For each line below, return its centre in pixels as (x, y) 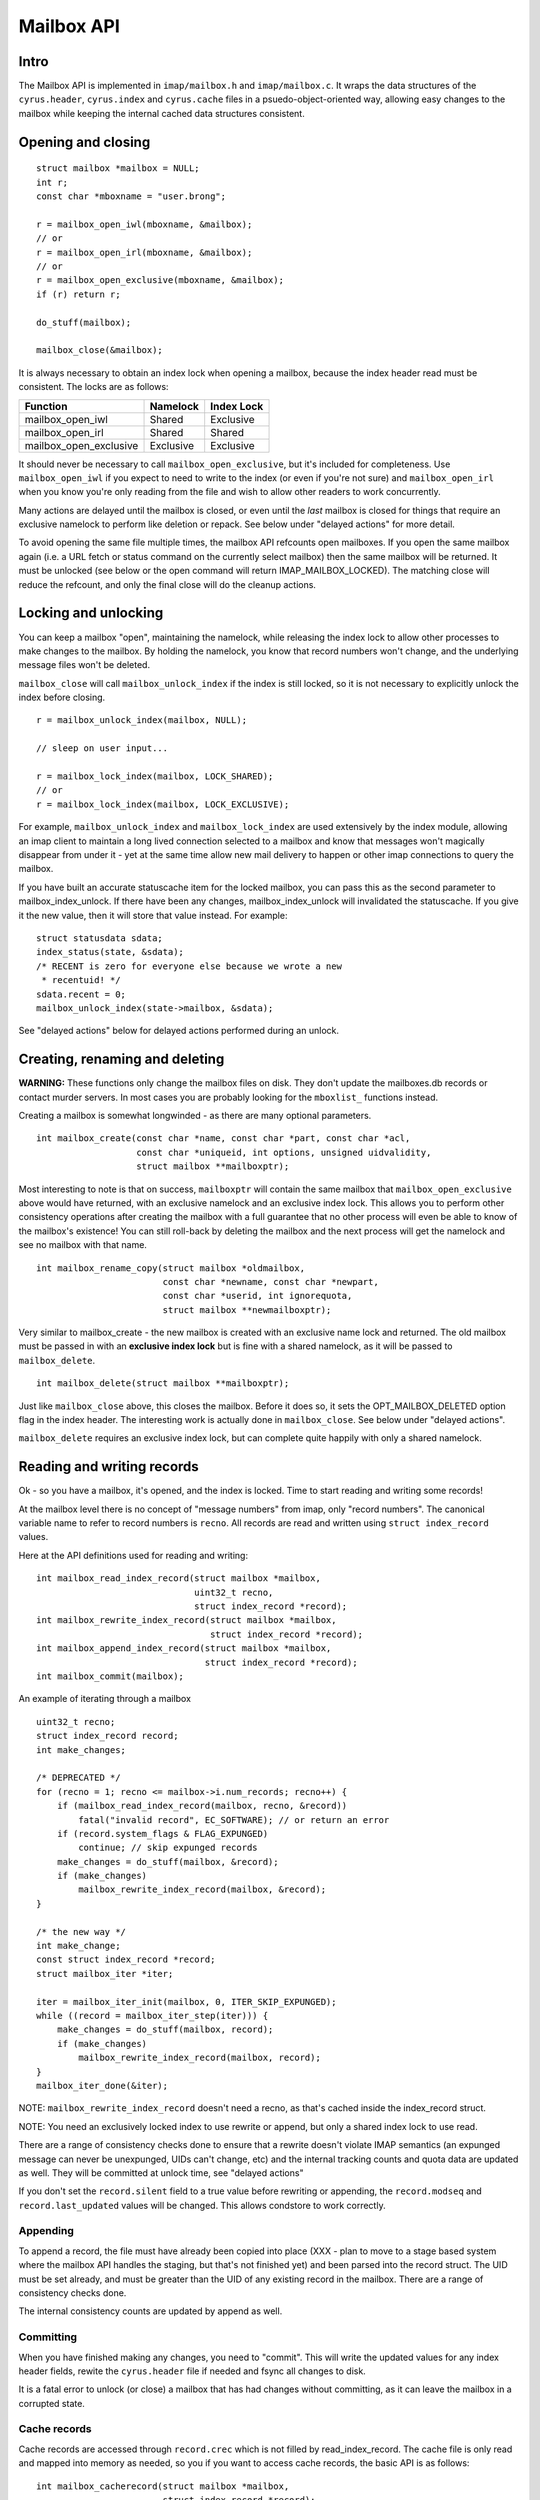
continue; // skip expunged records (168, 1848)
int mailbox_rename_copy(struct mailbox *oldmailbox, (170, 1268)
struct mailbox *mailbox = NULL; (118, 168)
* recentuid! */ (81, 980)
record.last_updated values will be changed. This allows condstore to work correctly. (202, 2205)
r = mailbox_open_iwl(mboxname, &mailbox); (144, 224)
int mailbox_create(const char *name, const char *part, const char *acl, (223, 1138)
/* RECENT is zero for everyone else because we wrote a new (189, 966)
